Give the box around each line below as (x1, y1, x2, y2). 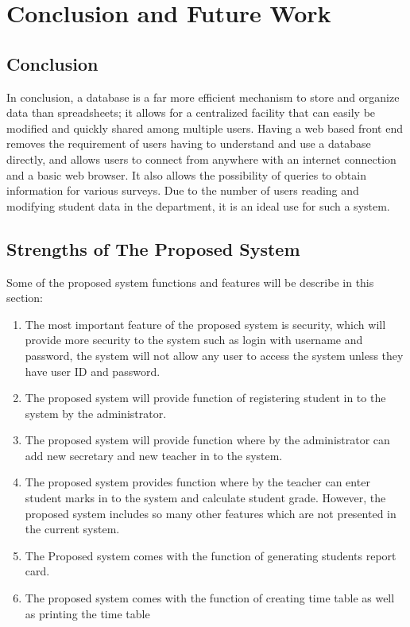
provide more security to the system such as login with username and (25, 331, 363, 348)
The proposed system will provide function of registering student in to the (25, 389, 386, 406)
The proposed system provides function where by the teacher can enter (25, 474, 370, 490)
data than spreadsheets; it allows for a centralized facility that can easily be (6, 104, 376, 121)
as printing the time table (25, 605, 150, 621)
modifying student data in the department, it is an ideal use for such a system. (6, 197, 390, 214)
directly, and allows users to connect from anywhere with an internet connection (6, 150, 396, 167)
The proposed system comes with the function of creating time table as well (25, 590, 395, 606)
